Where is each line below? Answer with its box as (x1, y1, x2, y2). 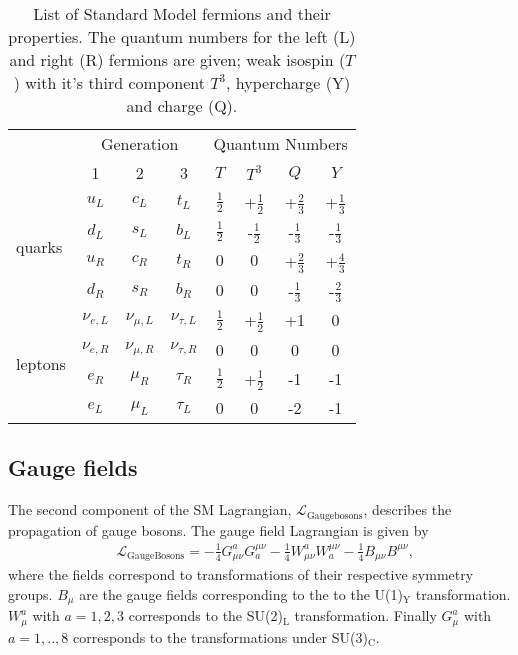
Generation (100, 132, 179, 155)
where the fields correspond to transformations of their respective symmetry (8, 564, 474, 585)
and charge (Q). (126, 94, 238, 117)
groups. (8, 583, 53, 604)
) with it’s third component (13, 71, 205, 94)
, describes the (363, 499, 452, 520)
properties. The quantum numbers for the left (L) (8, 25, 356, 48)
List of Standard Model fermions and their (33, 2, 331, 25)
